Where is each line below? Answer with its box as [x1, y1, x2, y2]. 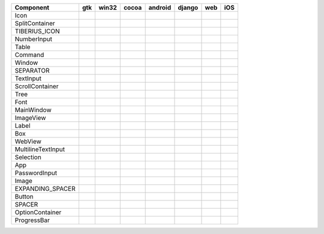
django [178, 4, 199, 11]
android [148, 4, 172, 11]
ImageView [14, 114, 46, 122]
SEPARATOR [14, 67, 50, 74]
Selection [14, 153, 41, 161]
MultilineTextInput [14, 145, 65, 153]
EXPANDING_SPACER [14, 185, 76, 193]
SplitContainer [14, 19, 55, 27]
